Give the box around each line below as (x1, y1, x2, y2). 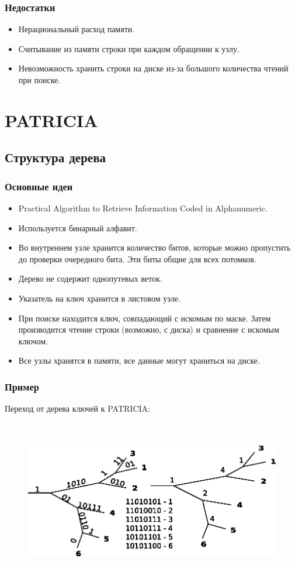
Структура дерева (5, 148, 106, 166)
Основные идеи (5, 179, 73, 193)
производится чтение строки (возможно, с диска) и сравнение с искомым (18, 323, 279, 336)
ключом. (18, 334, 48, 347)
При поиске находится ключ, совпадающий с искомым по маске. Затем (18, 312, 271, 324)
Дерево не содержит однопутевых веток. (18, 272, 162, 285)
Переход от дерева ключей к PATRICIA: (5, 402, 150, 415)
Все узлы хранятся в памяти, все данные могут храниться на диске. (18, 354, 260, 367)
